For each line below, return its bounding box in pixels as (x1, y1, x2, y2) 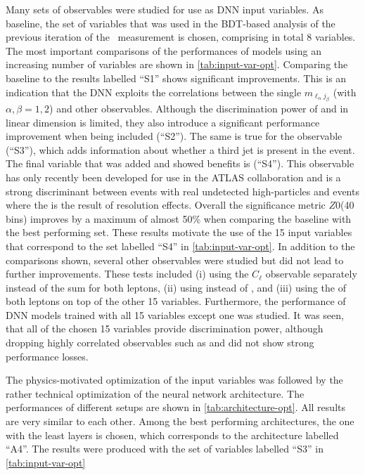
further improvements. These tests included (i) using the (6, 266, 249, 281)
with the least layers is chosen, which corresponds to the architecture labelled (6, 427, 339, 442)
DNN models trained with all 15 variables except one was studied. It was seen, (6, 307, 344, 322)
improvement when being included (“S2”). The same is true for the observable (6, 129, 342, 143)
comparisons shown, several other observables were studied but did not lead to (6, 252, 344, 267)
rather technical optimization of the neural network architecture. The (6, 386, 305, 401)
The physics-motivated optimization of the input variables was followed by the (6, 372, 343, 387)
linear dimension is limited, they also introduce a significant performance (6, 115, 320, 129)
